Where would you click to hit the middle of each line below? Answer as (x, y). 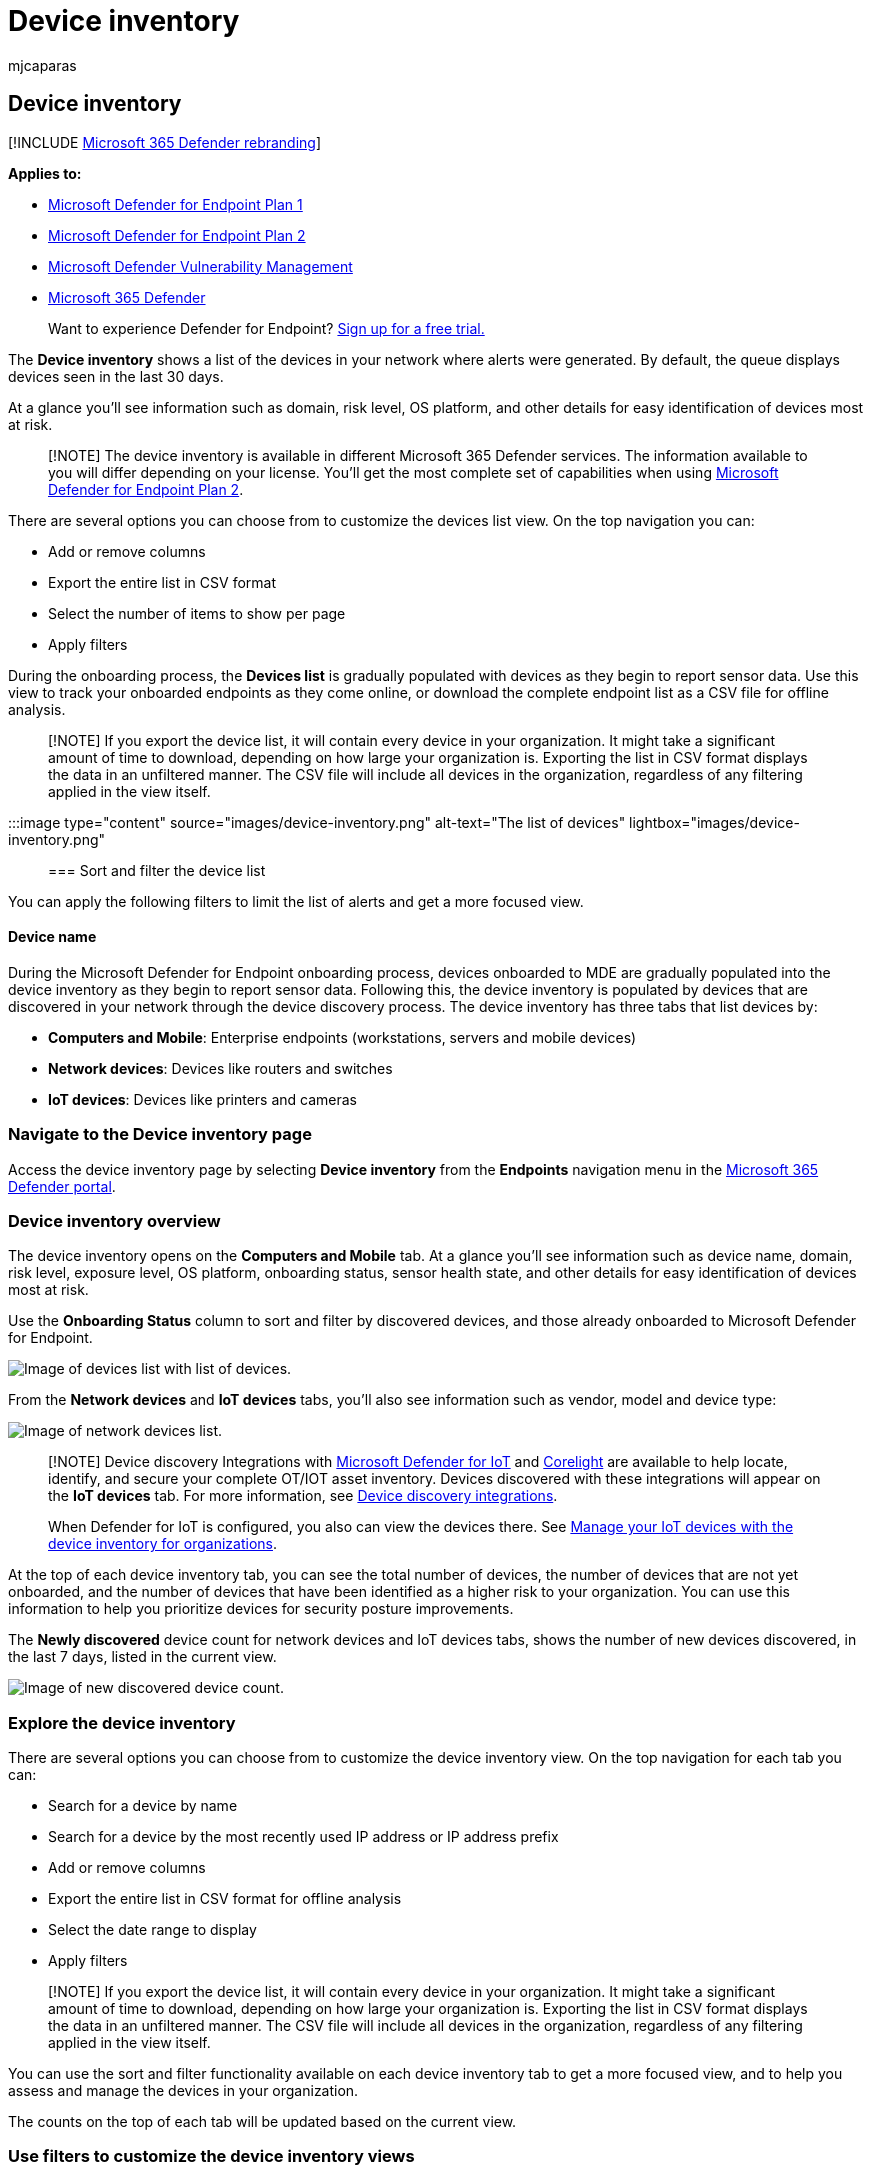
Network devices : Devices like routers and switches (220, 1068)
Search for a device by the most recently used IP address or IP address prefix (303, 1837)
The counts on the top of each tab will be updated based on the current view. (262, 2122)
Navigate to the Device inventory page (160, 1134)
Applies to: (45, 173)
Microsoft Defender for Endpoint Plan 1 (175, 204)
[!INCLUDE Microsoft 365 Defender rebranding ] (165, 142)
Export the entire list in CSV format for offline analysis (225, 1899)
